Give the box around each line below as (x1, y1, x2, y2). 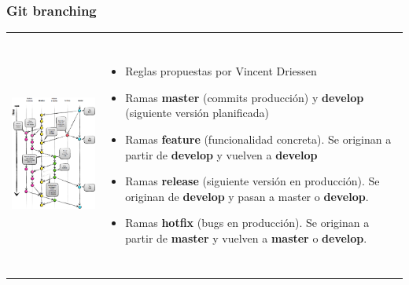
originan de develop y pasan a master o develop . (125, 188, 369, 204)
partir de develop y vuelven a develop (125, 146, 318, 163)
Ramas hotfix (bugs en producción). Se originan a (125, 214, 370, 231)
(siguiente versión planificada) (125, 104, 269, 121)
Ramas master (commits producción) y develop (125, 89, 364, 105)
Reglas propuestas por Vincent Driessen (125, 63, 317, 79)
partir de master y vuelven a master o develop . (125, 230, 367, 247)
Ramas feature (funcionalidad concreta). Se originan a (125, 131, 392, 148)
